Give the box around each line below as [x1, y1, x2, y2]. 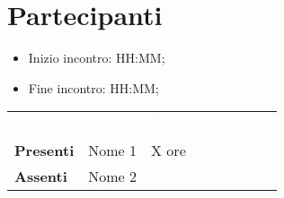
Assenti [14, 166, 67, 187]
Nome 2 [88, 166, 138, 187]
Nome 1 [88, 140, 138, 161]
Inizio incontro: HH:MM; [28, 48, 165, 67]
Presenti [14, 140, 75, 161]
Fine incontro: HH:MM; [28, 78, 159, 97]
